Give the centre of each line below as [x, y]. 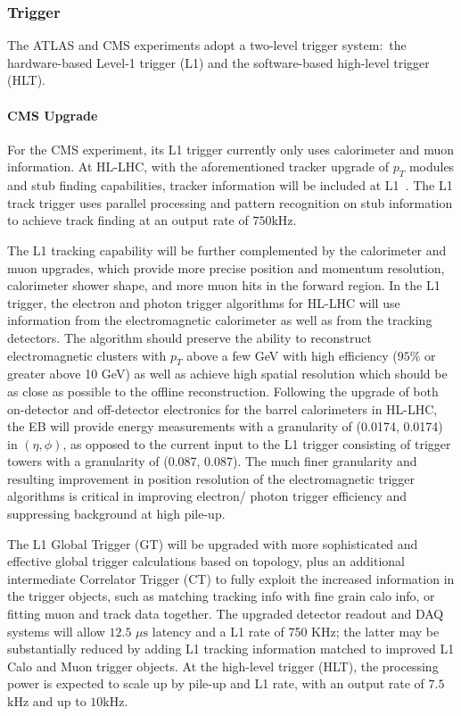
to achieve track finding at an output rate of [128, 220]
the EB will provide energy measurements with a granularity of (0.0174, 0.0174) [225, 426]
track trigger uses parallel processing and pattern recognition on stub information [230, 202]
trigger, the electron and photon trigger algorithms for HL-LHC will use [204, 302]
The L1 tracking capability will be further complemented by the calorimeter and [227, 250]
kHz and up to [47, 701]
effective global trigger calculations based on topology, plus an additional [206, 561]
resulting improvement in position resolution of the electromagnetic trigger [211, 478]
